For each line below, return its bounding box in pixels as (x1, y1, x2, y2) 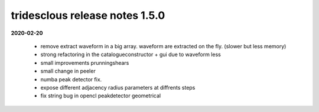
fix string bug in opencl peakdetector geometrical (40, 92, 161, 100)
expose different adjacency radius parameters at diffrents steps (40, 84, 196, 91)
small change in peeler (40, 68, 96, 75)
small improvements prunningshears (40, 59, 129, 66)
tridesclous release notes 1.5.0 (11, 9, 165, 22)
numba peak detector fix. (40, 75, 102, 83)
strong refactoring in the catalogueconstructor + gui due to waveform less (40, 51, 221, 58)
